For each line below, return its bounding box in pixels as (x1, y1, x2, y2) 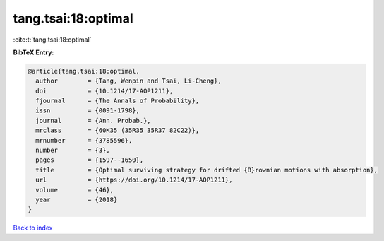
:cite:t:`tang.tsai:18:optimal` (13, 35, 92, 44)
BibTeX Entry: (13, 48, 54, 57)
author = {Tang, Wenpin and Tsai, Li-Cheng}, (35, 77, 222, 85)
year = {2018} (35, 196, 118, 204)
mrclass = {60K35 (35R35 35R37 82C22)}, (35, 127, 200, 134)
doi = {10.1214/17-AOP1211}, (35, 87, 174, 95)
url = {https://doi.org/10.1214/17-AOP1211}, (35, 176, 233, 184)
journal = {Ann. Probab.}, (35, 117, 151, 124)
